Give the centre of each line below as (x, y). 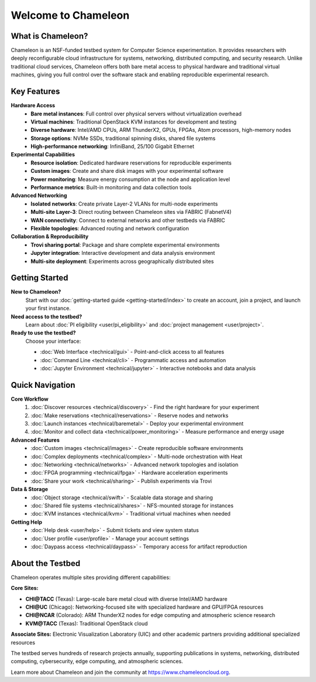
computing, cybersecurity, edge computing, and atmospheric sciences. (97, 661)
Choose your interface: (53, 341)
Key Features (35, 92)
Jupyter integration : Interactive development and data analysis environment (123, 253)
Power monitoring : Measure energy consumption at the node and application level (130, 179)
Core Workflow (30, 399)
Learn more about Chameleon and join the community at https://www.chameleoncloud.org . (121, 672)
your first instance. (48, 308)
